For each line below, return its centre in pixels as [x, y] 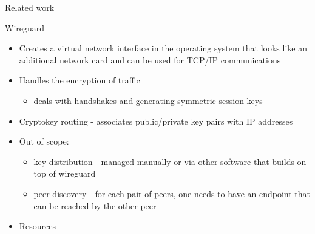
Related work [30, 7]
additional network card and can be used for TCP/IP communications [150, 60]
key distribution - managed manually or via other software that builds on [170, 161]
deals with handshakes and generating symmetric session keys [148, 100]
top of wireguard [65, 173]
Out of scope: [44, 141]
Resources [38, 226]
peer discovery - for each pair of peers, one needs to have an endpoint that [172, 193]
